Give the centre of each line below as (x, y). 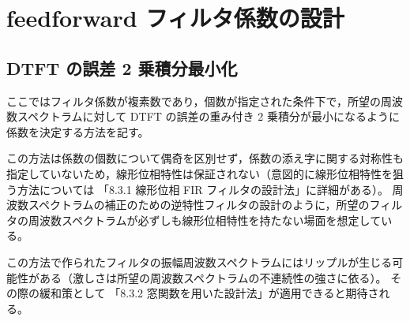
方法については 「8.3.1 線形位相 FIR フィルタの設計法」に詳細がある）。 (203, 189)
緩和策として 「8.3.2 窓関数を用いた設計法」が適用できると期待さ (209, 293)
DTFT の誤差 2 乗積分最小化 (122, 67)
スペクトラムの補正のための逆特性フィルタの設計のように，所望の (199, 205)
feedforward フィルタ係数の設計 (175, 18)
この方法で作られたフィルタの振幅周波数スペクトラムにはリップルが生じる (199, 261)
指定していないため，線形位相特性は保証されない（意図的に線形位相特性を (199, 173)
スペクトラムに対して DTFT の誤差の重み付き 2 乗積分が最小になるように (208, 116)
